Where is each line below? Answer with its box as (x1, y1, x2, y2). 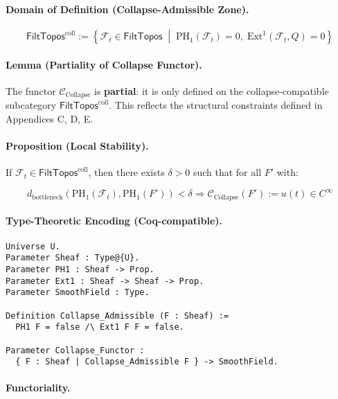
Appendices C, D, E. (6, 111, 94, 125)
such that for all (193, 165, 262, 179)
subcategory (6, 98, 57, 112)
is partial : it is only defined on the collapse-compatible (94, 83, 329, 98)
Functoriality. (6, 380, 71, 395)
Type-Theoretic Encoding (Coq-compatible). (6, 213, 223, 228)
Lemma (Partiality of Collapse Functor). (6, 57, 202, 71)
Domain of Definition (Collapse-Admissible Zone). (6, 1, 249, 16)
